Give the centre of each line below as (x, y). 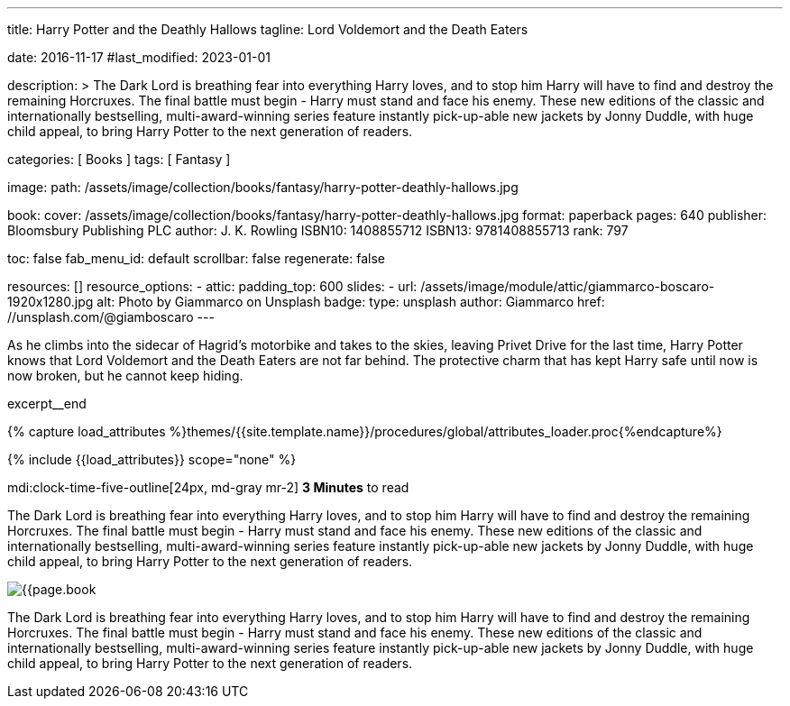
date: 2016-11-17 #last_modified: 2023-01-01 (139, 57)
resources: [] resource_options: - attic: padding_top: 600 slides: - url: (212, 286)
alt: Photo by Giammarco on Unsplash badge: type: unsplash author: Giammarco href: (351, 302)
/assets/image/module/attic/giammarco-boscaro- (568, 286)
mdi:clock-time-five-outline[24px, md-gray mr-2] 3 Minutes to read (208, 487)
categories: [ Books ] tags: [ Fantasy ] (119, 159)
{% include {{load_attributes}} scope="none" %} (152, 459)
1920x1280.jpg (51, 302)
